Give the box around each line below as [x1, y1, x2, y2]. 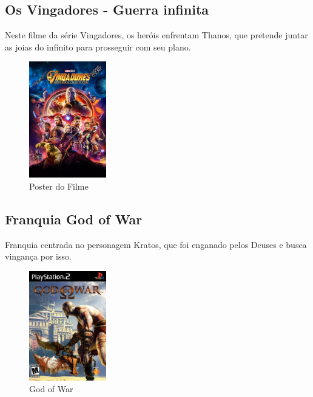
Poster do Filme [29, 179, 89, 192]
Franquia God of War [5, 209, 143, 228]
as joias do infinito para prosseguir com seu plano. [5, 40, 191, 53]
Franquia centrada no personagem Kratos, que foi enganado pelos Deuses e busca [5, 238, 307, 250]
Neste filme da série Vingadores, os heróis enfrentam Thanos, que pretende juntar [5, 29, 308, 41]
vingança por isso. [5, 250, 72, 263]
